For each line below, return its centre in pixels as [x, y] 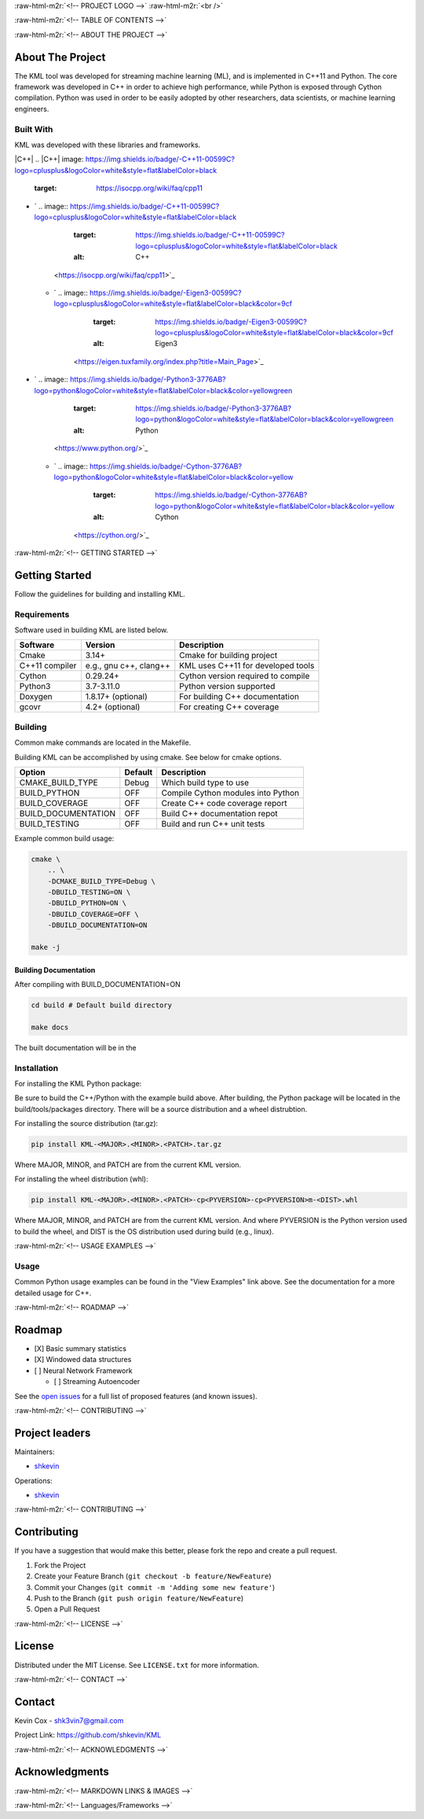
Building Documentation [55, 970]
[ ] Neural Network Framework [83, 1370]
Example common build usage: [64, 838]
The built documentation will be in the [75, 1048]
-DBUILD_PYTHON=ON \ [87, 903]
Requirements [42, 614]
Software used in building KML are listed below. [91, 630]
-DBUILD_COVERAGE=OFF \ [93, 914]
